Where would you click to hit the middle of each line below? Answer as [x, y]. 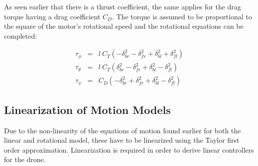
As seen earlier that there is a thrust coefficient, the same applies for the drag [123, 6]
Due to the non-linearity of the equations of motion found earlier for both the [123, 130]
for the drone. [25, 159]
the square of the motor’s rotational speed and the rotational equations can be [124, 26]
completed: [21, 35]
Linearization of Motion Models [87, 109]
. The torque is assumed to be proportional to [182, 16]
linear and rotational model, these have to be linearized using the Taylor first [122, 140]
